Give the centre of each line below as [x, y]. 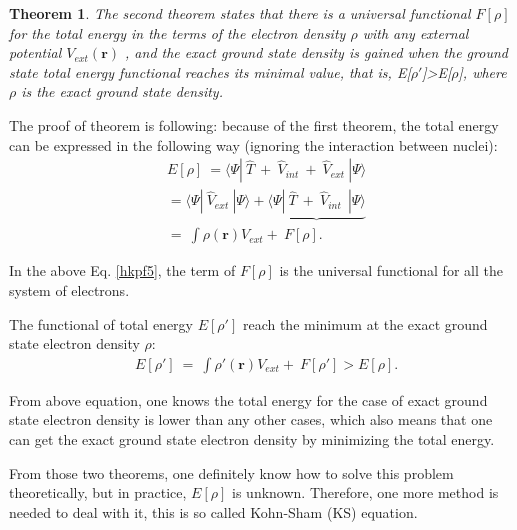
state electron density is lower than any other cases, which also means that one [251, 419]
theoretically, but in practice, [98, 492]
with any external [415, 32]
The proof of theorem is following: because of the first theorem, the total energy [254, 124]
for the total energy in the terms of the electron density [177, 32]
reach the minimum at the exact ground [365, 323]
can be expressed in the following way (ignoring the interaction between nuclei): [253, 144]
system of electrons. [69, 290]
